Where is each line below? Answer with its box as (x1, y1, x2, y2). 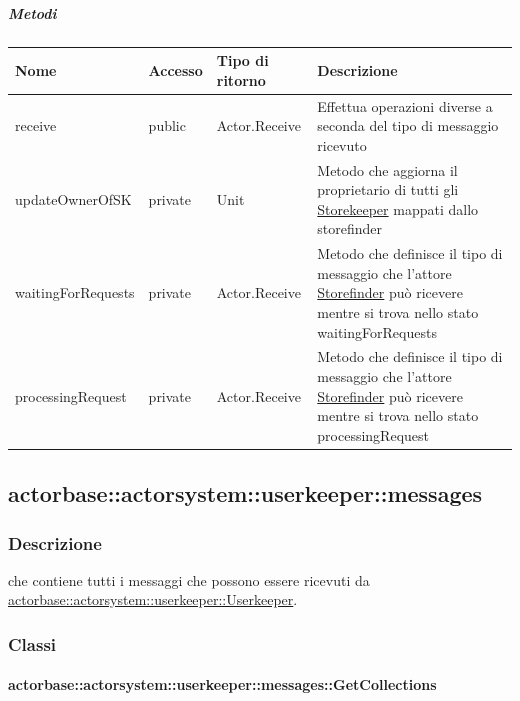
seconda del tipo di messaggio (317, 115, 499, 136)
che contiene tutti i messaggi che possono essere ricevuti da (8, 569, 370, 590)
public (148, 115, 186, 136)
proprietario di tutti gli (317, 179, 459, 200)
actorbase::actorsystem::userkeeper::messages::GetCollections (8, 674, 437, 695)
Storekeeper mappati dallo (317, 198, 479, 219)
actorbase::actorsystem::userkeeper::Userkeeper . (8, 589, 298, 610)
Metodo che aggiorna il (317, 159, 458, 180)
